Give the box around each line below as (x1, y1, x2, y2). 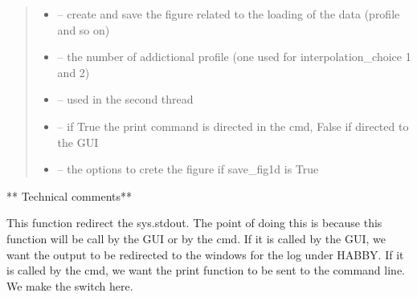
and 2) (57, 63, 90, 80)
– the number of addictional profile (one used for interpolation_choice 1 (57, 48, 411, 65)
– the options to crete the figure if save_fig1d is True (57, 161, 319, 177)
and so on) (57, 21, 110, 38)
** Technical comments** (6, 187, 132, 204)
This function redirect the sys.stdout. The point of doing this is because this (6, 214, 382, 231)
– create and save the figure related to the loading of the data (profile (57, 6, 400, 22)
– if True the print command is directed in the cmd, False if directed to (57, 117, 409, 134)
